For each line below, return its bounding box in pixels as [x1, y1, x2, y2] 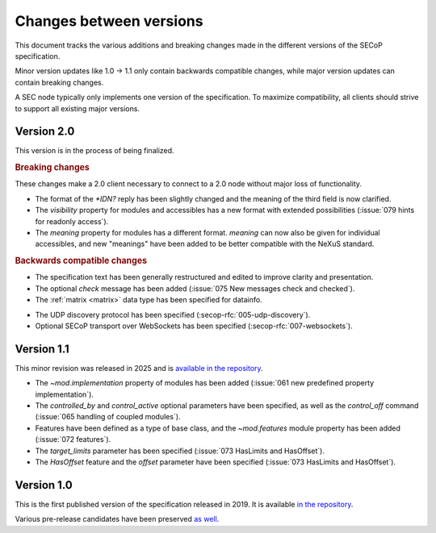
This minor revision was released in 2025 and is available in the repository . [15, 363, 263, 373]
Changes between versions [15, 12, 203, 30]
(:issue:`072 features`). [35, 435, 111, 444]
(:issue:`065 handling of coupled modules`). [35, 412, 181, 422]
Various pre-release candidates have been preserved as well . [15, 514, 220, 524]
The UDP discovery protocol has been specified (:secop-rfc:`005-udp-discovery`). [35, 310, 311, 319]
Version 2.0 [15, 125, 75, 139]
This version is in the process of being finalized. [15, 146, 174, 156]
